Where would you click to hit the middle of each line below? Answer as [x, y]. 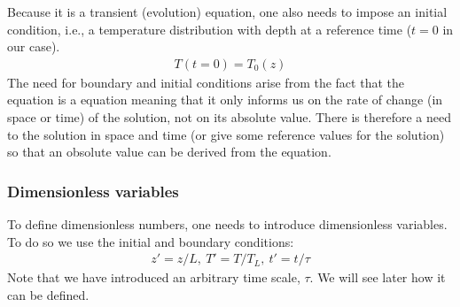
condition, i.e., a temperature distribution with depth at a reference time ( [210, 29]
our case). [34, 46]
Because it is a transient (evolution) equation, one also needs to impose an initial [227, 12]
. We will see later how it [378, 277]
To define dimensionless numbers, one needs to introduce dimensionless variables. [227, 224]
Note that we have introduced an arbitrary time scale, [154, 277]
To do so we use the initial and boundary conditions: [151, 241]
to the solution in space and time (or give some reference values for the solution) [226, 134]
